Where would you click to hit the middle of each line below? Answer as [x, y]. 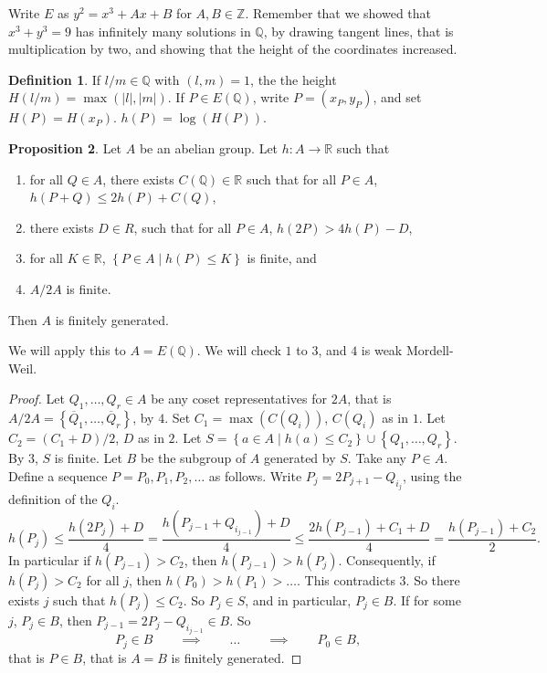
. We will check [239, 350]
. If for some [427, 599]
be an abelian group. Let [209, 147]
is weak [382, 350]
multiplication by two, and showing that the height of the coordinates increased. [233, 49]
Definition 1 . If [55, 79]
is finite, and [282, 258]
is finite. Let [88, 458]
